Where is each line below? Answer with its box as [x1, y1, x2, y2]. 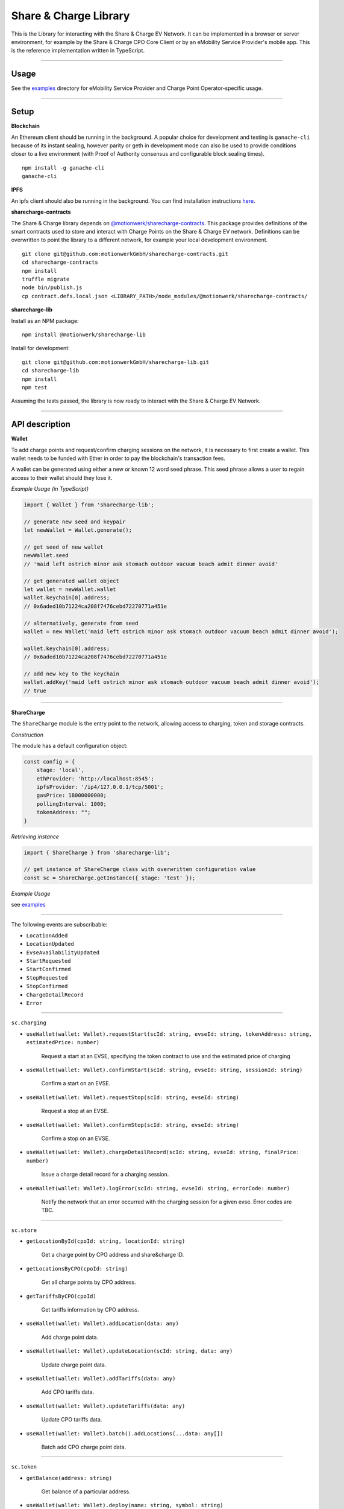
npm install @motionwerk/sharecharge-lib [22, 331, 146, 338]
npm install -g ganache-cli [22, 164, 105, 171]
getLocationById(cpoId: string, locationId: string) [26, 1238, 186, 1245]
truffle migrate [22, 276, 70, 282]
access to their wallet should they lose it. [11, 474, 113, 481]
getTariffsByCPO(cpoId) [26, 1292, 96, 1300]
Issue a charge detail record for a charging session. [41, 1171, 169, 1178]
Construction [11, 731, 44, 738]
